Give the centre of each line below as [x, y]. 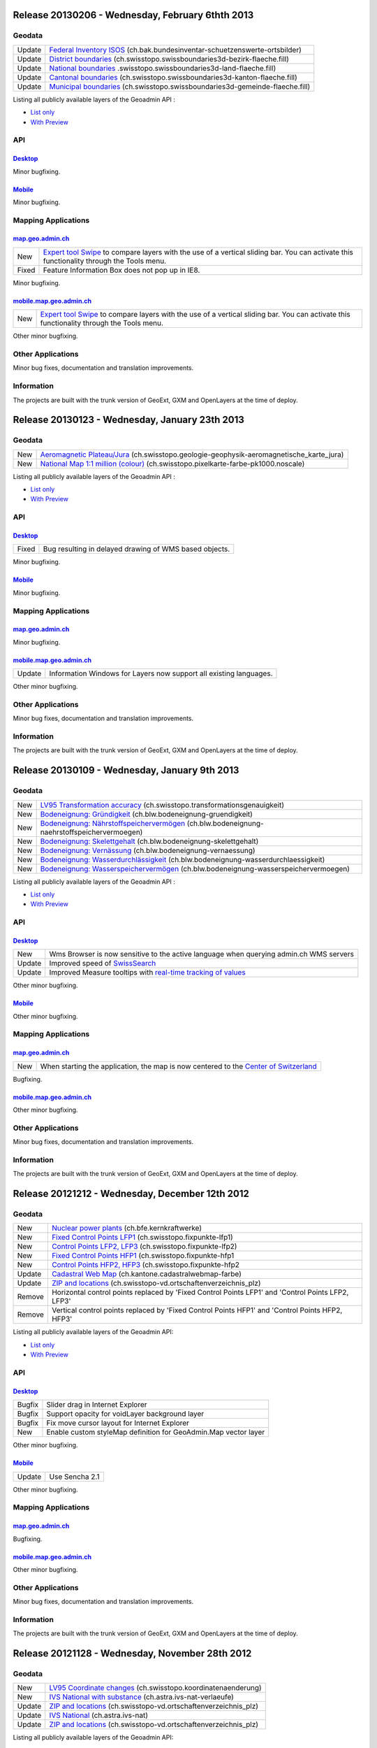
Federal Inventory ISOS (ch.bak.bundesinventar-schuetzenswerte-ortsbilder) [175, 50]
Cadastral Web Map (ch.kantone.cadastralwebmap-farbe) [147, 1274]
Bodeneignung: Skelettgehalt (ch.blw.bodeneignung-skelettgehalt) [149, 841]
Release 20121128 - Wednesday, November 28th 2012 [132, 1654]
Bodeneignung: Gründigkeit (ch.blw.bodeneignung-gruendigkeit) [146, 814]
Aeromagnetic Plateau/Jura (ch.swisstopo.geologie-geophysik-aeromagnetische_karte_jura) [192, 454]
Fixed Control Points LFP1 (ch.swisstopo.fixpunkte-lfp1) [142, 1238]
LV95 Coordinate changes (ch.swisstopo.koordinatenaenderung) [155, 1688]
